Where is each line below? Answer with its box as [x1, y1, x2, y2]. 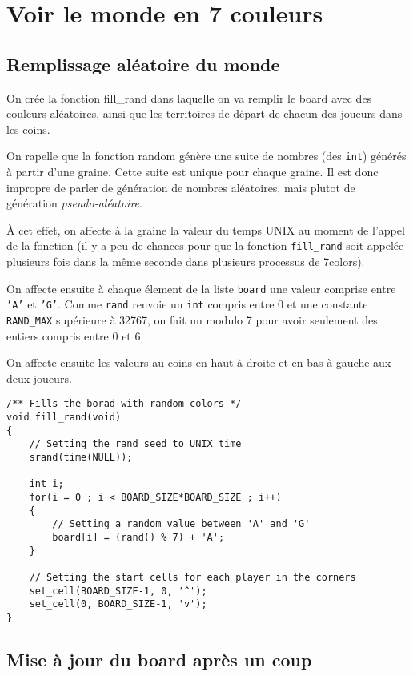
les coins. [6, 120, 50, 137]
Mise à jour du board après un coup [6, 646, 312, 671]
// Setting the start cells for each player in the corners [29, 571, 356, 583]
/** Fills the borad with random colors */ [6, 398, 242, 410]
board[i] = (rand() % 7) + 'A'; [52, 531, 225, 543]
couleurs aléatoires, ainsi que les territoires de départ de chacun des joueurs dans [6, 105, 403, 122]
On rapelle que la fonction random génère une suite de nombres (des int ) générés [6, 147, 407, 164]
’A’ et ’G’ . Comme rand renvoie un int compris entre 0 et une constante [6, 296, 368, 312]
